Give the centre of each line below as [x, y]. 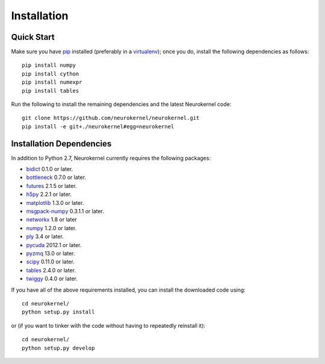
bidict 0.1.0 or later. [50, 169]
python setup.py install [58, 312]
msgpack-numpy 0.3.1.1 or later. [65, 212]
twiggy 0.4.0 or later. [52, 279]
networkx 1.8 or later [52, 219]
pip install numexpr [52, 82]
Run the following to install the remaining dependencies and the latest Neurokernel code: [121, 104]
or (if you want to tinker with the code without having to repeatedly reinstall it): [108, 325]
